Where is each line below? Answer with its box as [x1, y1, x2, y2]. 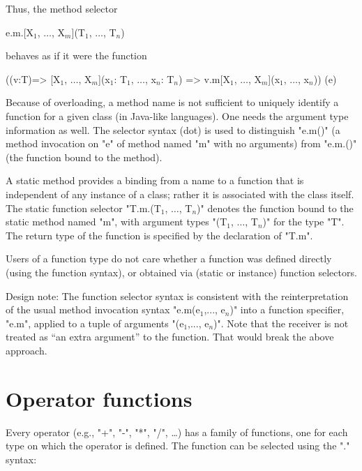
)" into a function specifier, [229, 302, 345, 317]
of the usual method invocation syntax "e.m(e [6, 302, 200, 317]
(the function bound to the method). [6, 149, 163, 164]
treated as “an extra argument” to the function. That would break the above [6, 329, 334, 344]
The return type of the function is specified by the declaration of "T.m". [6, 227, 313, 242]
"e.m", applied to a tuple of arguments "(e [6, 315, 184, 330]
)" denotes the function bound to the [197, 200, 354, 215]
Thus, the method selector [6, 1, 118, 15]
